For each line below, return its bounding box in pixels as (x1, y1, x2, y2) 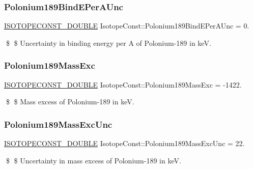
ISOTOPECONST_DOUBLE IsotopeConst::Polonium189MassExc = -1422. (4, 79, 242, 90)
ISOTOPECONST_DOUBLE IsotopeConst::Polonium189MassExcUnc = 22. (4, 138, 245, 149)
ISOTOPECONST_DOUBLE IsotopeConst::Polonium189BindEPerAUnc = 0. (4, 20, 249, 31)
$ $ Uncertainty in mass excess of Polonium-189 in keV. (6, 155, 181, 165)
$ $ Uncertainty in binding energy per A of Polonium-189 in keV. (6, 37, 211, 48)
